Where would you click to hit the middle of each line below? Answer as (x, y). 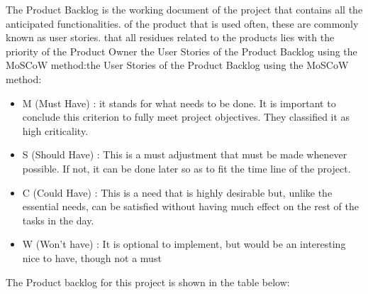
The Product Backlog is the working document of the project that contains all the (184, 9)
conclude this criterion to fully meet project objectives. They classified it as (186, 117)
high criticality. (55, 130)
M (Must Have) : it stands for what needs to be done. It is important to (179, 103)
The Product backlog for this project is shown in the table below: (148, 282)
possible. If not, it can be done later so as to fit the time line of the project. (186, 168)
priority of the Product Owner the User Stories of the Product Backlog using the (182, 51)
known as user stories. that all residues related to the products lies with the (170, 37)
